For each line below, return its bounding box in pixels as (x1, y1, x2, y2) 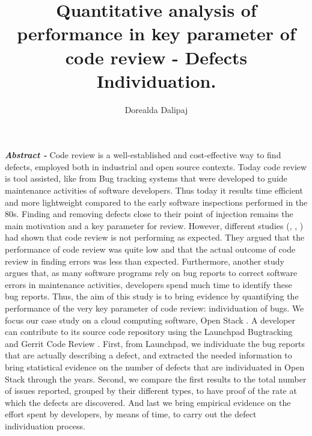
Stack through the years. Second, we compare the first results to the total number (5, 372, 307, 385)
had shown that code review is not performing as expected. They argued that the (5, 231, 305, 244)
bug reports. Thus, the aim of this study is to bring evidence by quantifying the (5, 290, 299, 302)
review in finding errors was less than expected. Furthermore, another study (5, 254, 284, 267)
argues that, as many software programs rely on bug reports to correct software (5, 266, 298, 279)
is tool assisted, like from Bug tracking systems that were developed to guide (5, 172, 287, 185)
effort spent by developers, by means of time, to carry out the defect (5, 408, 257, 420)
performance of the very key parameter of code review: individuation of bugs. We (5, 302, 304, 314)
